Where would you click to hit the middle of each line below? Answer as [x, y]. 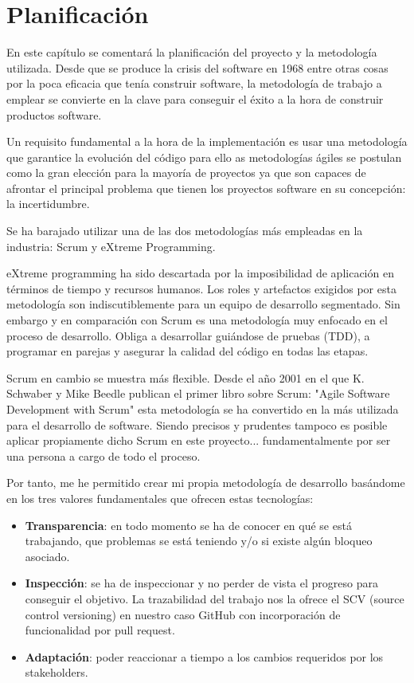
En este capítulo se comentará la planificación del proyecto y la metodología [192, 52]
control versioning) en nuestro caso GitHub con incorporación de [183, 614]
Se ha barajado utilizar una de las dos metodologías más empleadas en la [185, 231]
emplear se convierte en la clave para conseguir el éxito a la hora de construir [195, 98]
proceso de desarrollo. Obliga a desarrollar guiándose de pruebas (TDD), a [188, 335]
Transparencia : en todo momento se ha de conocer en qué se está [188, 525]
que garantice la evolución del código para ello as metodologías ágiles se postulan [204, 157]
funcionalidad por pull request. [100, 630]
